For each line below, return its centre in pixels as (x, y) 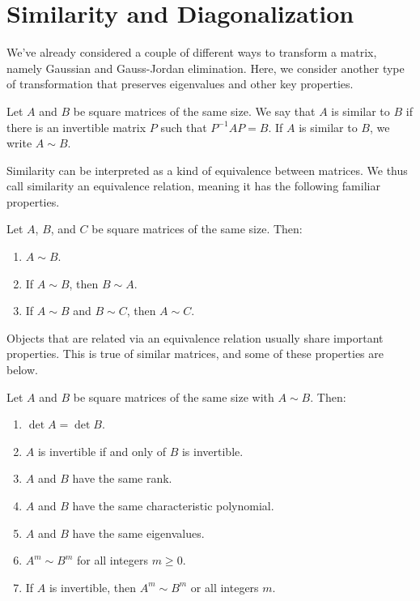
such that (184, 127)
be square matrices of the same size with (174, 396)
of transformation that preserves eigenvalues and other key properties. (180, 84)
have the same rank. (122, 478)
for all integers (112, 560)
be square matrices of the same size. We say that (194, 111)
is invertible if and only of (102, 451)
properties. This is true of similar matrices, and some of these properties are (195, 354)
